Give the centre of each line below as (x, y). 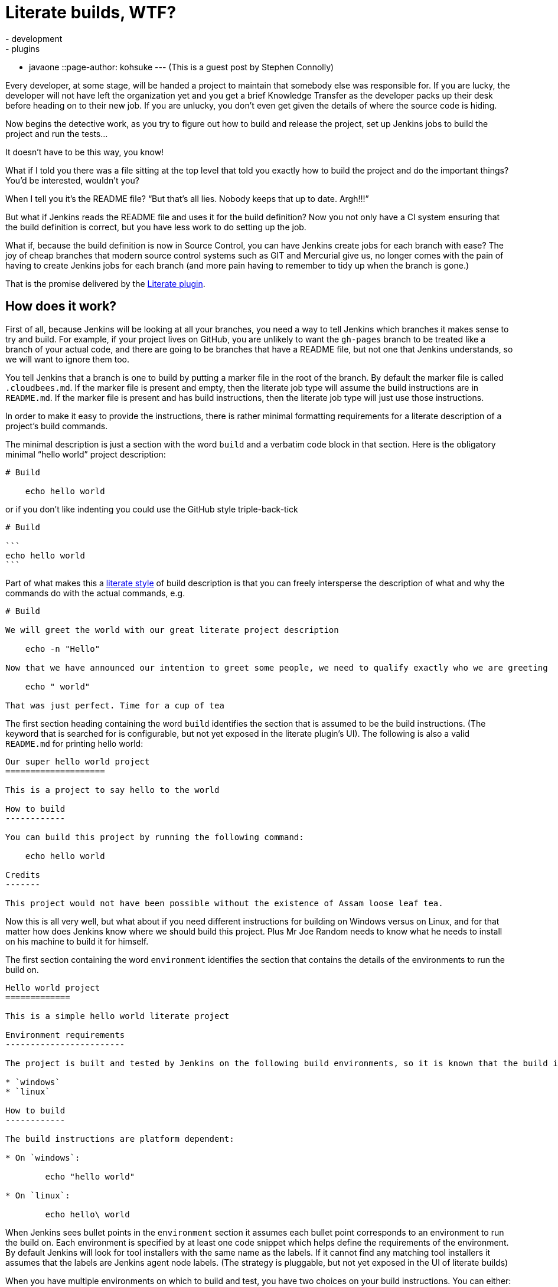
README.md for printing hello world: (74, 743)
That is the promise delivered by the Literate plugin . (105, 283)
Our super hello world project (78, 761)
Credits (23, 875)
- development (34, 38)
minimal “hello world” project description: (86, 454)
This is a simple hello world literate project (118, 1016)
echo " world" (58, 686)
